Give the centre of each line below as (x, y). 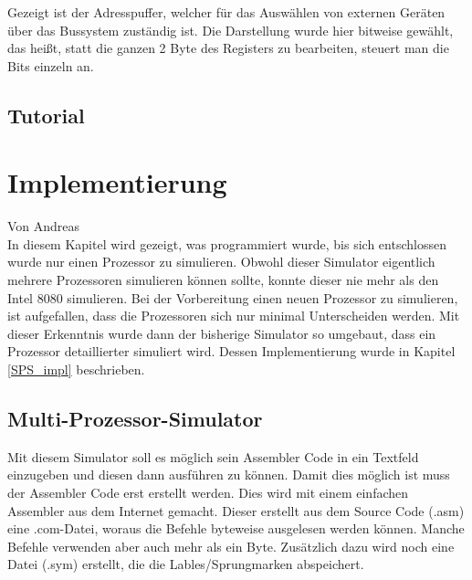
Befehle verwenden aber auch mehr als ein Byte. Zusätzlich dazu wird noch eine (231, 546)
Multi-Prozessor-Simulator (135, 419)
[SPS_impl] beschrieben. (76, 369)
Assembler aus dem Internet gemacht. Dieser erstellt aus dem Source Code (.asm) (236, 510)
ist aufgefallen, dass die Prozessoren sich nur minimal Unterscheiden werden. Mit (234, 316)
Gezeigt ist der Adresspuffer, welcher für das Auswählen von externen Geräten (226, 12)
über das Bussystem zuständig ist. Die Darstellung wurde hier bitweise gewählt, (231, 30)
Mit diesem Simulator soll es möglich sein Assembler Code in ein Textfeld (213, 456)
